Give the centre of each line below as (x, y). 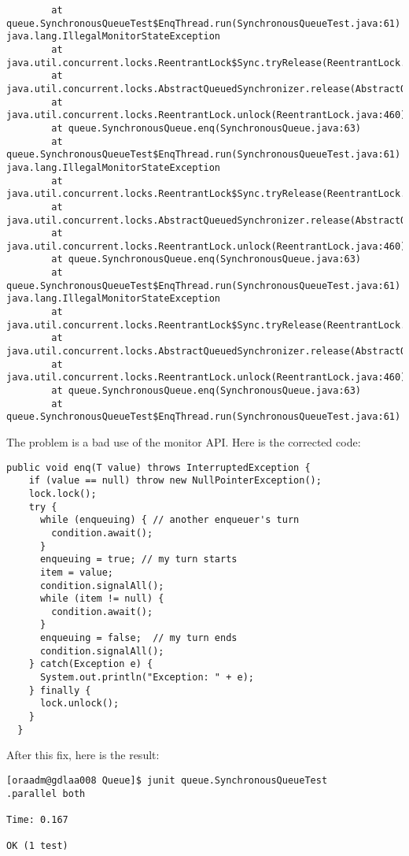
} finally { (60, 690)
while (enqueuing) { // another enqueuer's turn (169, 520)
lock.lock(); (63, 493)
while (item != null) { (102, 599)
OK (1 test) (37, 846)
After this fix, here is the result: (83, 755)
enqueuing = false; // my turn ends (138, 638)
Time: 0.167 (37, 819)
